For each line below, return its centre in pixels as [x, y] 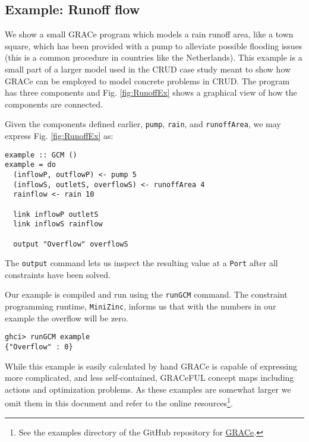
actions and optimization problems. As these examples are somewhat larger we [148, 389]
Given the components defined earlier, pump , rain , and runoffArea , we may [143, 124]
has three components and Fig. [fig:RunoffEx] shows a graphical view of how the [151, 92]
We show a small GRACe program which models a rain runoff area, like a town [149, 34]
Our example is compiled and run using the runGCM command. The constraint [146, 294]
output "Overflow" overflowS [71, 244]
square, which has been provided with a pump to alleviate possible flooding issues [154, 45]
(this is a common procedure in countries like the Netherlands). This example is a [154, 57]
